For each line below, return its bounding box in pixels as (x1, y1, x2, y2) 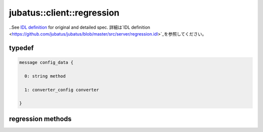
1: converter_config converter (24, 87, 99, 93)
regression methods (9, 114, 72, 123)
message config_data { (19, 59, 74, 65)
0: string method (24, 73, 66, 79)
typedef (9, 44, 34, 52)
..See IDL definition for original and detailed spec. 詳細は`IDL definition (9, 24, 150, 30)
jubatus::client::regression (9, 7, 120, 18)
